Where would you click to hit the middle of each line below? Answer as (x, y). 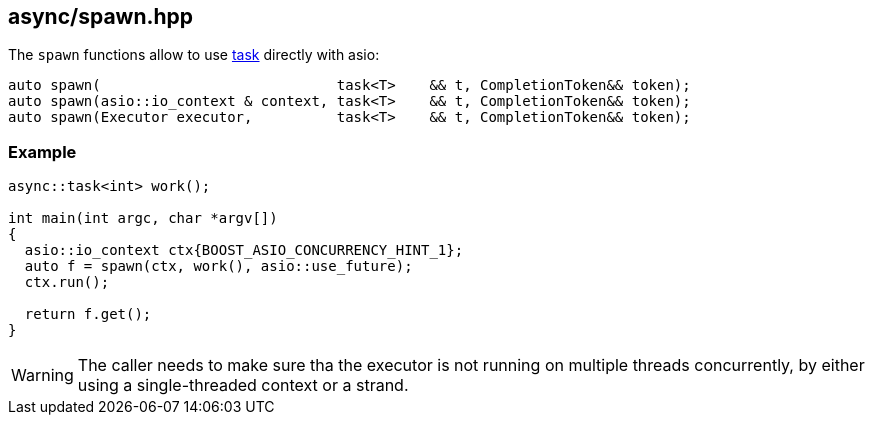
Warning (42, 375)
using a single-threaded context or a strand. (243, 385)
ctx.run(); (67, 282)
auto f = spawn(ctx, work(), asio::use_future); (218, 266)
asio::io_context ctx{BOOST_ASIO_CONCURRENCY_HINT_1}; (244, 250)
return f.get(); (88, 314)
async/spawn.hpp (101, 16)
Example (42, 151)
